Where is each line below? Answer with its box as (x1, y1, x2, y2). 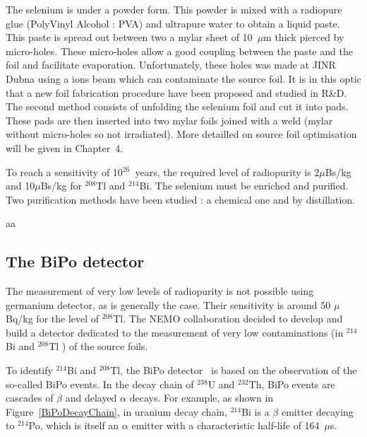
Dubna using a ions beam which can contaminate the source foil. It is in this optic (6, 71, 361, 86)
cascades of (6, 390, 54, 405)
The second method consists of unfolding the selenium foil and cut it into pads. (6, 99, 349, 114)
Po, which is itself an (28, 418, 119, 433)
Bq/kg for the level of (6, 311, 100, 326)
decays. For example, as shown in (129, 390, 274, 405)
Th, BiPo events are (248, 376, 335, 391)
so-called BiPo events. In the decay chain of (6, 376, 194, 391)
